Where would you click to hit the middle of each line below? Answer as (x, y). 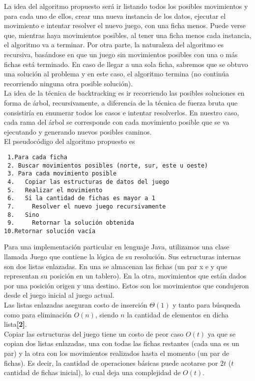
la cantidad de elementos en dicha (178, 314)
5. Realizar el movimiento (55, 190)
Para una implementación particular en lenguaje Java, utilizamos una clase (117, 247)
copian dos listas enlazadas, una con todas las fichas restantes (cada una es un (122, 343)
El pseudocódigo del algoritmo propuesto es (70, 141)
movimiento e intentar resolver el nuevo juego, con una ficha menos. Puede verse (125, 25)
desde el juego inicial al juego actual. (59, 295)
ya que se (222, 333)
